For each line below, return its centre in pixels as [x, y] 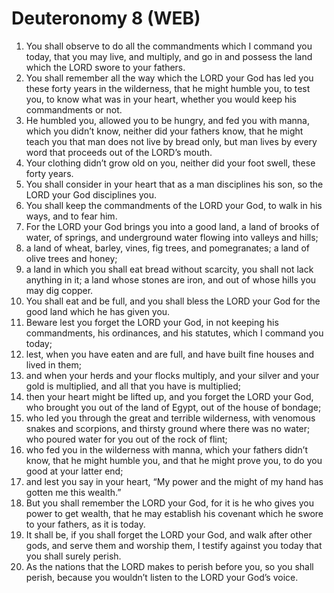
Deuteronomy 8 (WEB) [106, 18]
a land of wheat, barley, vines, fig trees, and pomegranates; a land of [168, 248]
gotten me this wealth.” [73, 492]
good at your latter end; [74, 471]
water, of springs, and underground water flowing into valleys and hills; [172, 237]
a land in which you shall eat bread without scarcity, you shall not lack [169, 269]
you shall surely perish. [73, 556]
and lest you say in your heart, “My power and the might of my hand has [174, 481]
